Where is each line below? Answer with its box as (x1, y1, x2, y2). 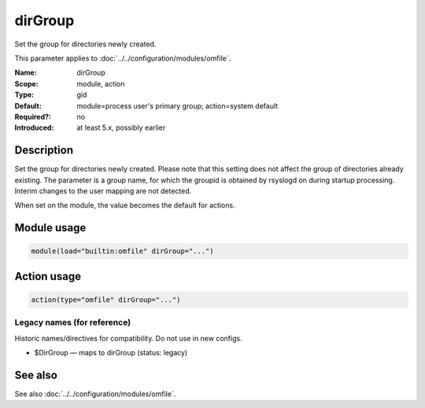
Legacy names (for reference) (14, 317, 131, 328)
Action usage (14, 270, 82, 283)
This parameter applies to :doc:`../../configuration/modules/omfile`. (14, 53, 231, 63)
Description (14, 144, 74, 157)
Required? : (14, 112, 51, 121)
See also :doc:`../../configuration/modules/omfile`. (14, 389, 176, 399)
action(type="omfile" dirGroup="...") (31, 295, 181, 304)
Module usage (14, 221, 87, 235)
